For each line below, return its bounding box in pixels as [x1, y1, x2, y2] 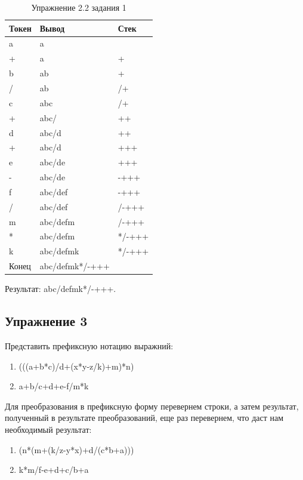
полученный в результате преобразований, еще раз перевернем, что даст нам [5, 411, 284, 424]
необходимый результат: [5, 423, 92, 435]
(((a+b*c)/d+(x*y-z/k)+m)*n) [18, 359, 134, 372]
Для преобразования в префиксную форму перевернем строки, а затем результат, [5, 399, 299, 412]
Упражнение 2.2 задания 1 [31, 1, 126, 13]
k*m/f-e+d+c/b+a [18, 463, 89, 476]
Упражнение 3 [5, 312, 88, 330]
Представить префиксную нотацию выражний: [5, 339, 174, 352]
